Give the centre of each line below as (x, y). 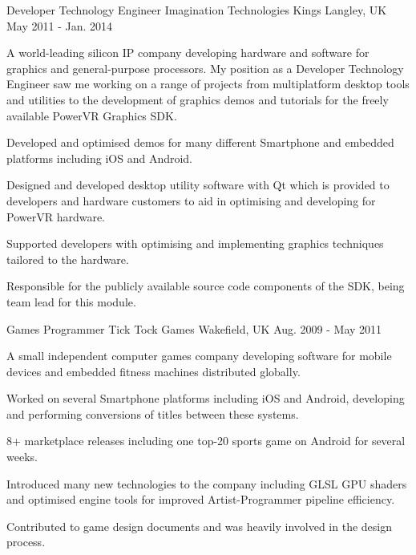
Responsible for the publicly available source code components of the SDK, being (206, 286)
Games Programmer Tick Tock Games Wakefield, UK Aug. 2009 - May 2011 (194, 328)
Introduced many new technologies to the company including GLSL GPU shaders (207, 483)
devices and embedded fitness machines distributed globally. (153, 371)
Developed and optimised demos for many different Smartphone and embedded (200, 142)
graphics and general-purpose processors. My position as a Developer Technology (205, 68)
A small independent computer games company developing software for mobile (199, 356)
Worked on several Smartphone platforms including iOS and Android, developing (206, 398)
